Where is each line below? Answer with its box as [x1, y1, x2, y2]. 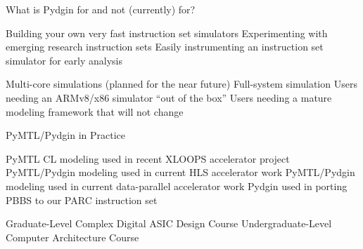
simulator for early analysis [6, 53, 123, 67]
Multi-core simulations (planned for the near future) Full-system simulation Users [6, 76, 357, 91]
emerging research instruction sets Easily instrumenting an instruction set [6, 39, 324, 54]
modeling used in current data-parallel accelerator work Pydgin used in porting [6, 178, 348, 193]
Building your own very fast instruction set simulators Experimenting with [6, 25, 328, 40]
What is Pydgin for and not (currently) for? [6, 2, 196, 16]
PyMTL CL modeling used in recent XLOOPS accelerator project [6, 151, 290, 166]
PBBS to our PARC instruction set [6, 192, 158, 207]
